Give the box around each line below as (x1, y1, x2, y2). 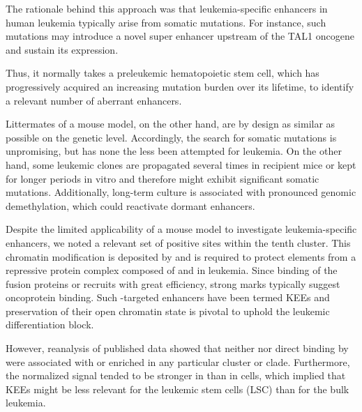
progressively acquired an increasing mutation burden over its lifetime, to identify (6, 79, 354, 93)
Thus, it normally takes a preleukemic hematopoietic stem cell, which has (6, 66, 319, 80)
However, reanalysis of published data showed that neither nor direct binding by (6, 341, 349, 356)
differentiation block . (6, 317, 94, 332)
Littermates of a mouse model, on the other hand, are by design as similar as (6, 116, 335, 131)
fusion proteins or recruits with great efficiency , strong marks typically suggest (6, 276, 340, 291)
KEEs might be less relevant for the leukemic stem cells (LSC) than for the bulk (6, 381, 349, 396)
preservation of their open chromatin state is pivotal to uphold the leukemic (6, 303, 330, 318)
